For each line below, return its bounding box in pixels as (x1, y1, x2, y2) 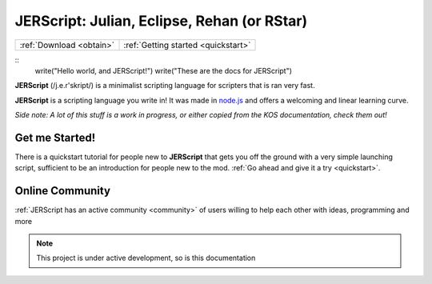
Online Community (14, 184, 111, 198)
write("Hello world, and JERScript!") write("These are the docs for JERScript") (34, 66, 292, 75)
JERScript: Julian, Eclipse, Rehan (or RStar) (14, 12, 308, 30)
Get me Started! (14, 130, 96, 144)
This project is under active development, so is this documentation (36, 253, 256, 263)
